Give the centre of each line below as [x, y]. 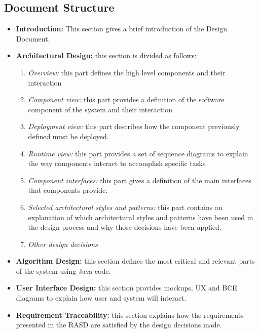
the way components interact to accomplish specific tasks [117, 163]
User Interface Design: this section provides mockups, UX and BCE [126, 288]
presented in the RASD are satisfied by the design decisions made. [119, 325]
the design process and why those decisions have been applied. [125, 227]
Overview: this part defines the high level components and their [127, 72]
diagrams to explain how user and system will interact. [101, 298]
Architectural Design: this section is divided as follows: [106, 55]
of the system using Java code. [63, 270]
